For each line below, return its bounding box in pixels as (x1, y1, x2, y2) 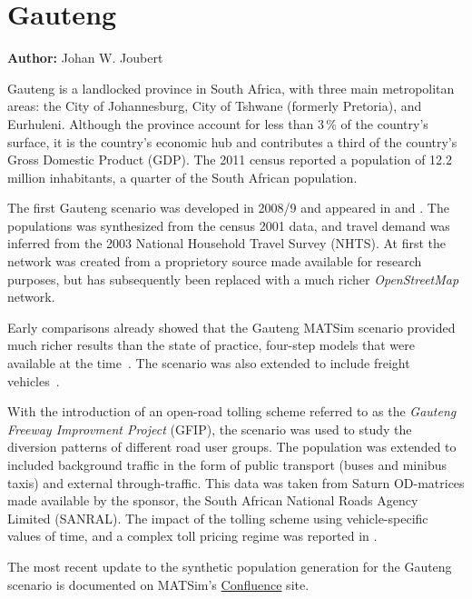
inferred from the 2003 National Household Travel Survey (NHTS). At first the (7, 234, 447, 253)
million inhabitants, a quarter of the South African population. (7, 167, 358, 186)
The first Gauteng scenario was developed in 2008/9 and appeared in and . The (7, 198, 449, 217)
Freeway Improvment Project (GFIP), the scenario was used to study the (7, 419, 412, 438)
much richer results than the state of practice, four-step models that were (7, 335, 415, 354)
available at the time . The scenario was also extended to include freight (7, 354, 410, 373)
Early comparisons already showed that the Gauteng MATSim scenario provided (7, 317, 456, 336)
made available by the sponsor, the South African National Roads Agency (7, 491, 418, 510)
